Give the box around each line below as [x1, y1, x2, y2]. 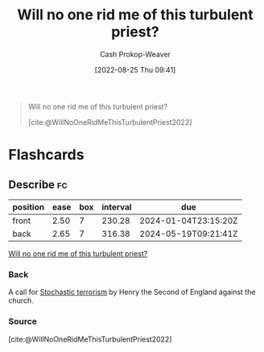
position [12, 201, 45, 213]
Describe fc [8, 177, 68, 191]
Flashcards [8, 146, 85, 164]
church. [8, 296, 34, 305]
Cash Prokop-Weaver [99, 49, 171, 59]
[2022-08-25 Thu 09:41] [94, 64, 176, 74]
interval [101, 201, 132, 213]
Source [8, 316, 38, 327]
